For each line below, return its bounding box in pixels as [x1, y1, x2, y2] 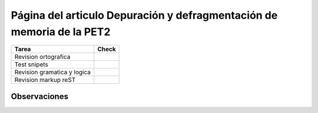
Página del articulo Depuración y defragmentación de [11, 9, 278, 22]
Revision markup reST [14, 76, 76, 84]
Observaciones [11, 91, 69, 101]
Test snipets [14, 60, 48, 69]
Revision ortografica [14, 53, 71, 61]
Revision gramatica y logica [14, 68, 91, 76]
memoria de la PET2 [11, 25, 111, 38]
